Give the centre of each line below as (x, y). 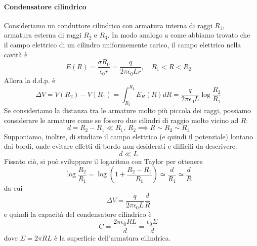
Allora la (17, 80)
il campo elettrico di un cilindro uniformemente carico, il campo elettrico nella (123, 44)
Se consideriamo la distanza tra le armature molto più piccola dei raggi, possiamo (128, 110)
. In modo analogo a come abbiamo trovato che (179, 35)
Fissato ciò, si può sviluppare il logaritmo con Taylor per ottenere (104, 161)
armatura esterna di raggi (43, 35)
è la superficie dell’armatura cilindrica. (112, 238)
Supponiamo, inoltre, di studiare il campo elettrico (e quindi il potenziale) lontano (128, 136)
